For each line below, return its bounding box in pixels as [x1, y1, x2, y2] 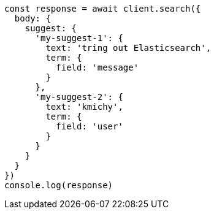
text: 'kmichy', [45, 102, 123, 112]
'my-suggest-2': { [35, 92, 123, 102]
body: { [14, 13, 51, 23]
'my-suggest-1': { [35, 33, 123, 43]
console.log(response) [4, 180, 113, 190]
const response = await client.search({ [4, 4, 201, 13]
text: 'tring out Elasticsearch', [45, 43, 212, 53]
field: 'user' [56, 121, 123, 131]
